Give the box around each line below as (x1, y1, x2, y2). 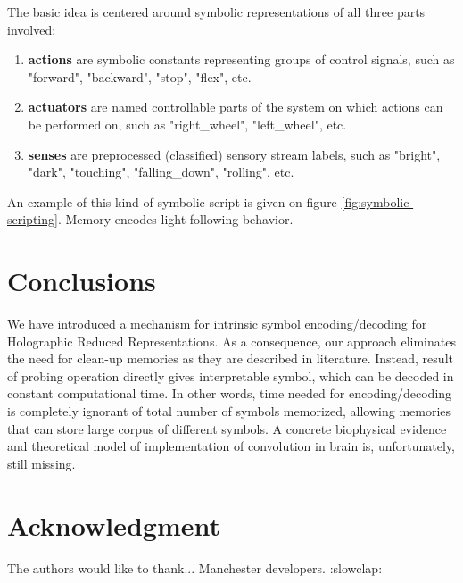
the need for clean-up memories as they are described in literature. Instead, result (7, 349, 453, 368)
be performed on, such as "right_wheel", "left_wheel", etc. (28, 114, 347, 133)
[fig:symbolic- (341, 192, 414, 211)
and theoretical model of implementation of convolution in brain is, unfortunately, (7, 437, 455, 455)
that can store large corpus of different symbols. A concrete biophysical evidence (7, 419, 447, 437)
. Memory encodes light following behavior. (57, 210, 294, 229)
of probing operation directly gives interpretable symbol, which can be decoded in (7, 366, 454, 385)
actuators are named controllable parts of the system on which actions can (28, 97, 443, 116)
